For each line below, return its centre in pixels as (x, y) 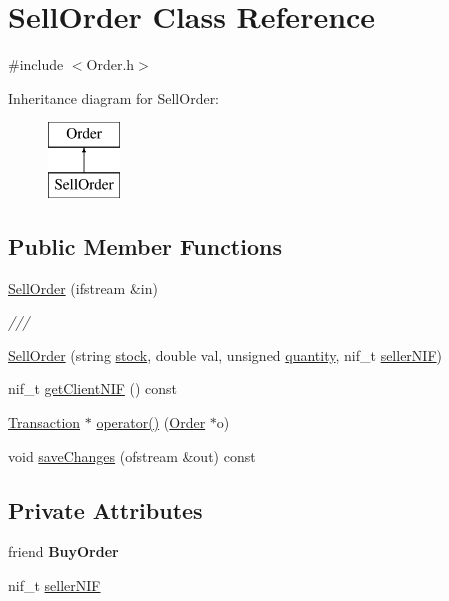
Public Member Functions (145, 245)
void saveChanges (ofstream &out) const (132, 455)
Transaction (44, 422)
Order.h (110, 64)
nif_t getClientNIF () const (93, 388)
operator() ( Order (151, 422)
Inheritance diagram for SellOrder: (114, 97)
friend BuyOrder (63, 551)
